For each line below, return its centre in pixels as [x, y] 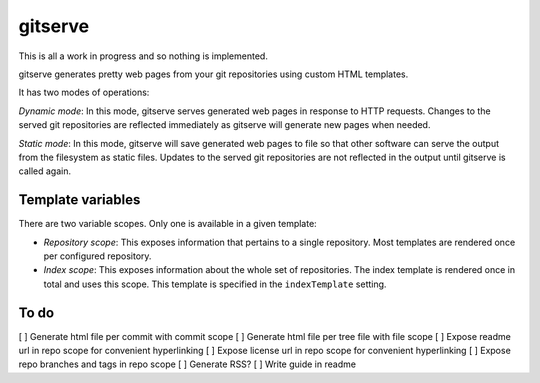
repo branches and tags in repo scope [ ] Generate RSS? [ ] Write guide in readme [187, 364]
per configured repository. [97, 256]
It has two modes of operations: [84, 92]
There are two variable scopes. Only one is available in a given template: [167, 224]
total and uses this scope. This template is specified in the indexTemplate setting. [215, 284]
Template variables [79, 200]
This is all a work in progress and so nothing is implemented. [143, 56]
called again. [45, 171]
